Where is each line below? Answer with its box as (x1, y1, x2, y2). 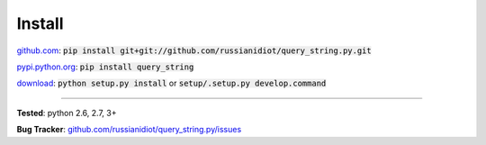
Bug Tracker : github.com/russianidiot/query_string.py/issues (16, 124, 242, 135)
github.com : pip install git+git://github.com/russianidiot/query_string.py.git (16, 45, 373, 56)
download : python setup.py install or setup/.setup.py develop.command (16, 77, 327, 89)
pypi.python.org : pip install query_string (16, 61, 194, 72)
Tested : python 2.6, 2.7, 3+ (16, 107, 117, 118)
